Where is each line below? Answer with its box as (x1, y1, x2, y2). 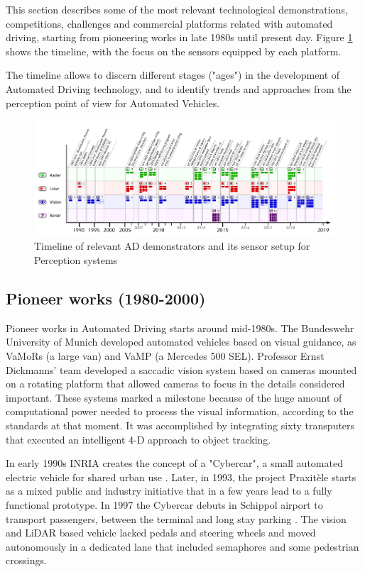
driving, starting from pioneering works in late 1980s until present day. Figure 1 (6, 30, 353, 45)
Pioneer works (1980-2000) (6, 287, 206, 309)
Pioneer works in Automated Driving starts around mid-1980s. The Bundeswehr (6, 320, 354, 335)
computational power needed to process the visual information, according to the (6, 404, 354, 419)
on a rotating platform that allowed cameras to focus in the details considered (6, 376, 345, 391)
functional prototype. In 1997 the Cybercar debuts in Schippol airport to (6, 497, 323, 512)
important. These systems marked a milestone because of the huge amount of (6, 390, 342, 405)
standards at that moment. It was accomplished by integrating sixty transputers (6, 418, 355, 432)
